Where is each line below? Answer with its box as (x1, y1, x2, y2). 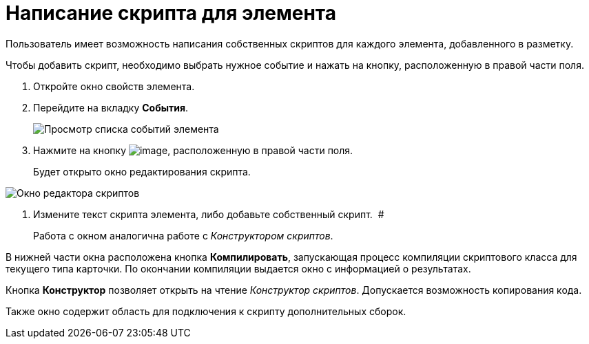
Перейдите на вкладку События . (33, 101, 189, 114)
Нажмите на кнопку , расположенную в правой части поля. (33, 144, 353, 156)
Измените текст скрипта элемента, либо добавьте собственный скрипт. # (33, 208, 384, 220)
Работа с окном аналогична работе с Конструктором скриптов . (33, 229, 333, 241)
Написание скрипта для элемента (6, 1, 337, 25)
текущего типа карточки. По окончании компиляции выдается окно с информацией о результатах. (6, 262, 471, 275)
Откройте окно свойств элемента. (33, 80, 195, 92)
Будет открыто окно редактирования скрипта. (33, 165, 251, 178)
